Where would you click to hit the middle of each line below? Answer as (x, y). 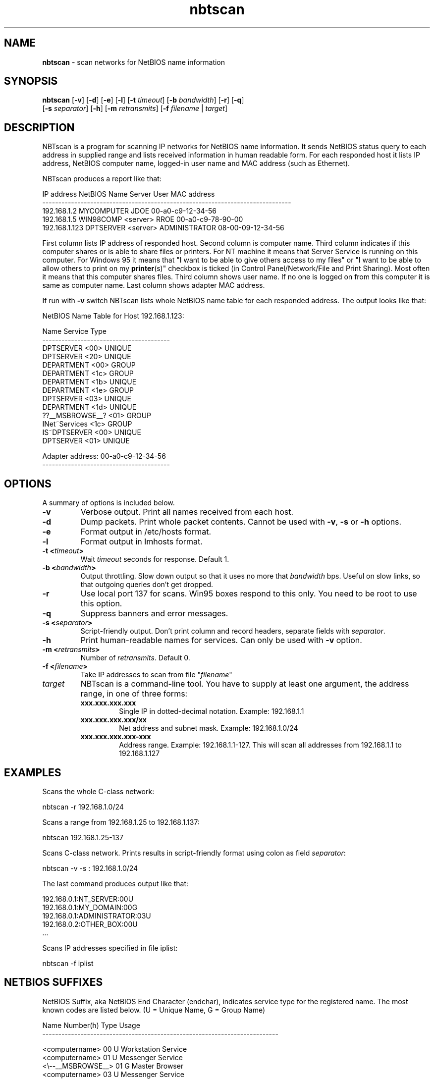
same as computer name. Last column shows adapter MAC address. (154, 285)
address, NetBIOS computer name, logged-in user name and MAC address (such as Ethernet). (196, 163)
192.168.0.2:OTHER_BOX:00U (90, 924)
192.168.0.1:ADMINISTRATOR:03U (97, 916)
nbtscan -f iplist (68, 963)
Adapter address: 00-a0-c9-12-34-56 (104, 456)
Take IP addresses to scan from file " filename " (156, 675)
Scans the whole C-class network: (98, 791)
